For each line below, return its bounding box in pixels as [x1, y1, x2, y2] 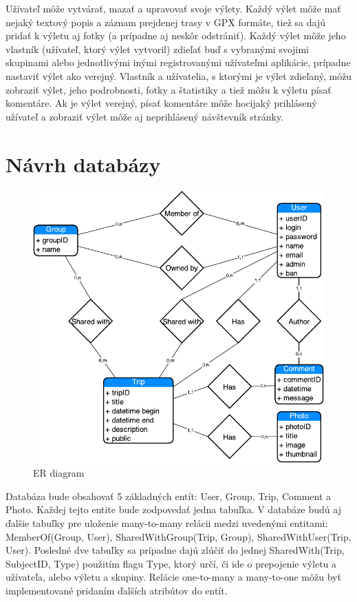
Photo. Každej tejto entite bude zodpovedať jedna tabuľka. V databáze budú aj [6, 502, 341, 517]
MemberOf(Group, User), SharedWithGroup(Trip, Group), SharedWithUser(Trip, [6, 529, 351, 543]
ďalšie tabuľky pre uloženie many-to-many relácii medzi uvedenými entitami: [6, 516, 328, 530]
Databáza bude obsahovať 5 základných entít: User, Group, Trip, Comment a [6, 488, 332, 503]
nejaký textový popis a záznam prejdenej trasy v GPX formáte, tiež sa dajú [6, 14, 325, 29]
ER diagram [33, 466, 85, 480]
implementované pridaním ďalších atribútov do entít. [6, 583, 228, 598]
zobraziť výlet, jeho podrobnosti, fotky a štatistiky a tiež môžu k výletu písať [6, 82, 332, 96]
